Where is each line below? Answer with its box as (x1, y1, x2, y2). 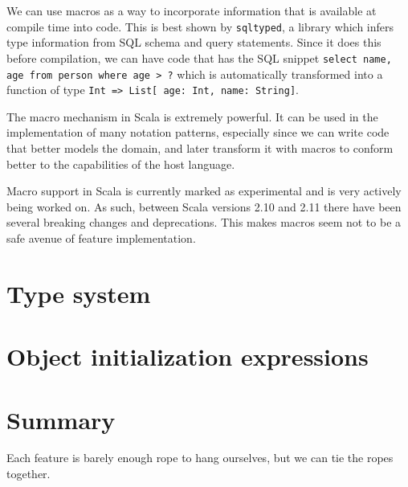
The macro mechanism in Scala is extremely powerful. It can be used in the (6, 108, 378, 125)
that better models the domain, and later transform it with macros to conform (6, 140, 394, 156)
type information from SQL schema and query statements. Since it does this (6, 34, 381, 51)
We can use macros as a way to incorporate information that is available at (6, 2, 377, 18)
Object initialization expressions (6, 340, 369, 373)
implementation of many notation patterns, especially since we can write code (6, 124, 390, 141)
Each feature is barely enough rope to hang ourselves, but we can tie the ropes (6, 449, 394, 466)
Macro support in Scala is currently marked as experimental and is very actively (6, 182, 402, 199)
